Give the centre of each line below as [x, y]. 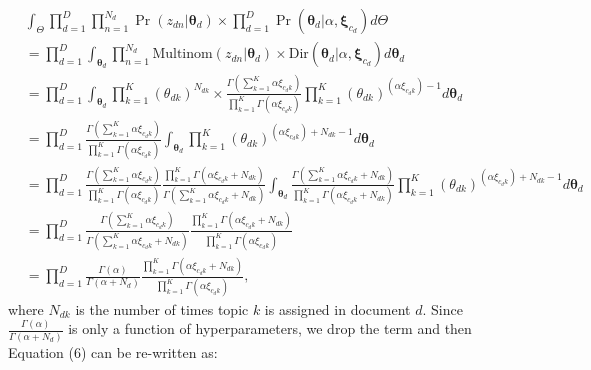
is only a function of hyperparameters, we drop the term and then [270, 328]
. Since [442, 308]
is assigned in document [337, 308]
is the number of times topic [162, 308]
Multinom [182, 54]
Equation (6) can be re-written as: [113, 351]
